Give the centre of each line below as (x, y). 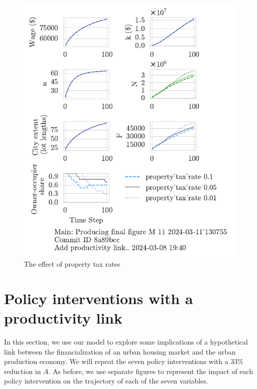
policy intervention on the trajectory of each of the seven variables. (106, 381)
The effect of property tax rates (72, 264)
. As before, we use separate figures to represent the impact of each (151, 371)
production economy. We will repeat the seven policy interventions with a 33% (124, 361)
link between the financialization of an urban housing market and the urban (120, 351)
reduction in (22, 371)
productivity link (63, 318)
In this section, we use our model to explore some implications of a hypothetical (126, 342)
